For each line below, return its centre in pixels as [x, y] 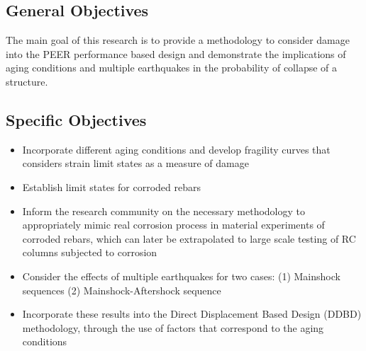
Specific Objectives [76, 119]
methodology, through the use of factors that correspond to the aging [173, 327]
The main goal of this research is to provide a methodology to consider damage [178, 40]
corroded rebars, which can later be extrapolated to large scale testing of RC [189, 238]
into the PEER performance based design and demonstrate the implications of [176, 53]
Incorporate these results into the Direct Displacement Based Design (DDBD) [192, 314]
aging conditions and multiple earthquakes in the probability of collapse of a [172, 68]
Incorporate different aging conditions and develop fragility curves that [176, 149]
